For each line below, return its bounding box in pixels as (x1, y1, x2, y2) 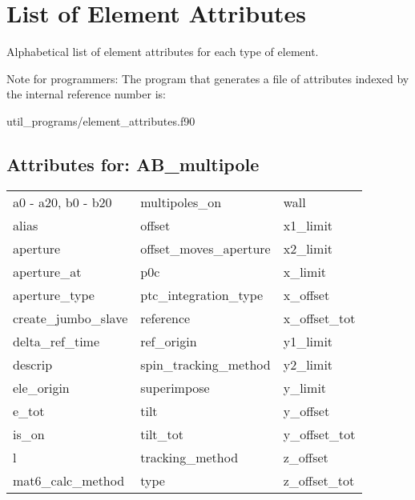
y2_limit (283, 354, 333, 374)
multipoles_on (140, 192, 222, 211)
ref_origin (140, 331, 197, 350)
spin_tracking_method (140, 354, 271, 374)
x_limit (283, 262, 327, 281)
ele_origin (13, 378, 70, 397)
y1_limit (283, 331, 333, 350)
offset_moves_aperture (140, 238, 271, 258)
